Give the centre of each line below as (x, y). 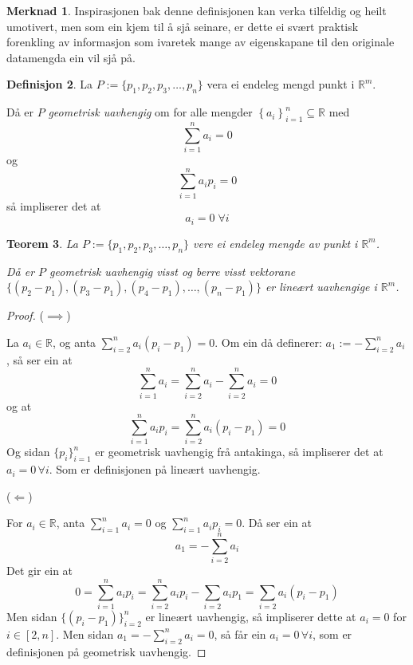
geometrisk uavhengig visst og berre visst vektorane (173, 271)
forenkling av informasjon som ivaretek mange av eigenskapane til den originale (201, 42)
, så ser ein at (39, 359)
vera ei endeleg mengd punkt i (281, 84)
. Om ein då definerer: (268, 342)
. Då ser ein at (277, 523)
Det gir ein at (40, 571)
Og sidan (28, 452)
